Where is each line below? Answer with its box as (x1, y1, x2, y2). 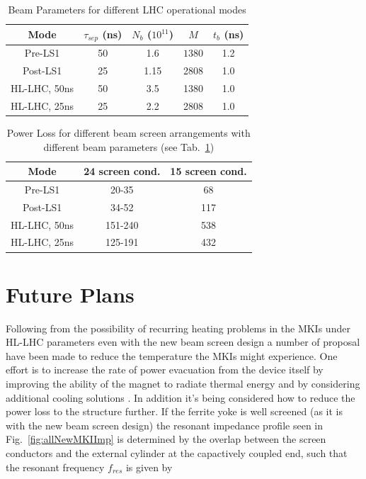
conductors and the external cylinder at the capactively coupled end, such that (6, 446, 348, 461)
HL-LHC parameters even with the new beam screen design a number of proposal (6, 334, 360, 349)
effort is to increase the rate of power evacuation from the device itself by (6, 362, 324, 377)
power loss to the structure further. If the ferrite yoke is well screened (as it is (6, 404, 343, 419)
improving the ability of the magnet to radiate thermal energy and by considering (6, 376, 360, 391)
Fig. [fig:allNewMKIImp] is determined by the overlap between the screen (6, 432, 326, 446)
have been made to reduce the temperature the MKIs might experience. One (6, 348, 338, 363)
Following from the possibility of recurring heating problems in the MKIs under (6, 320, 350, 335)
